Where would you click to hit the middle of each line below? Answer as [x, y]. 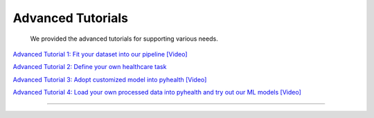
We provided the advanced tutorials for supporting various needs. [124, 39]
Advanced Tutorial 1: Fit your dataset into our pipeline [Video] [100, 54]
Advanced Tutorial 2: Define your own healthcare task [90, 67]
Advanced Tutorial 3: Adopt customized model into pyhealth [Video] [110, 79]
